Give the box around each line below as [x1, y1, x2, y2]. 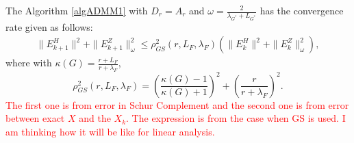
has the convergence [260, 3, 344, 17]
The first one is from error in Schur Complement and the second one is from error [5, 97, 349, 112]
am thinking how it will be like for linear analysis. [5, 124, 215, 138]
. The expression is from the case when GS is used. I [126, 111, 346, 125]
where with [5, 55, 52, 70]
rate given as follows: [5, 19, 93, 34]
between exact [5, 111, 65, 125]
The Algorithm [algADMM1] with [5, 3, 148, 17]
